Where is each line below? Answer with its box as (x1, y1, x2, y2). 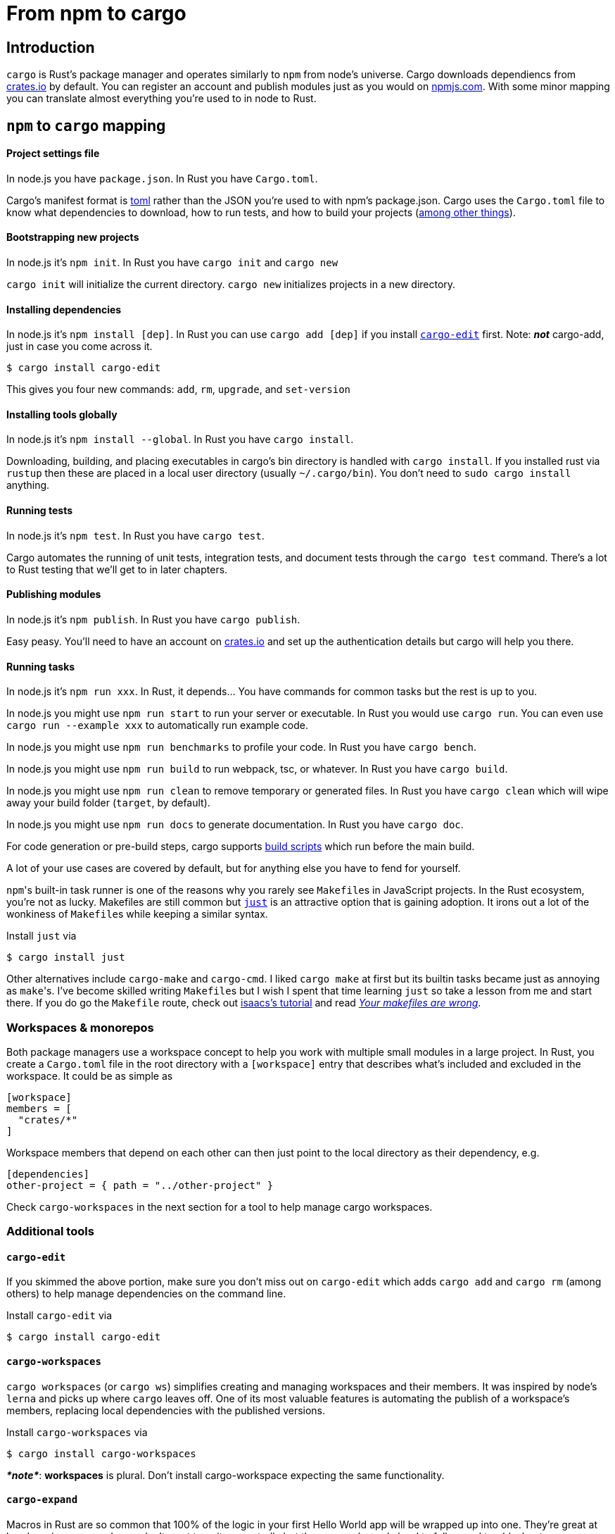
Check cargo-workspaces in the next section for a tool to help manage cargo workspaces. (6, 1200, 433, 1213)
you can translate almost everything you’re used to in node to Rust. (6, 92, 317, 105)
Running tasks (6, 660, 75, 673)
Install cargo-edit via (6, 1309, 113, 1322)
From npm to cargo (6, 1, 186, 25)
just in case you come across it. (6, 340, 153, 353)
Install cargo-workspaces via (6, 1426, 148, 1438)
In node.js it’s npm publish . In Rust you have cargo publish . (6, 613, 300, 625)
